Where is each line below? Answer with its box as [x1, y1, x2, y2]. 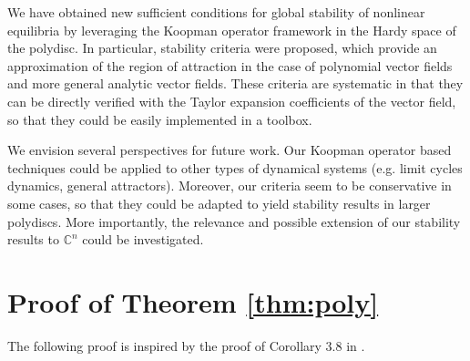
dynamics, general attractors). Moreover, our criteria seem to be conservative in [7, 176, 452, 195]
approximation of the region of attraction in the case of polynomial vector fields [7, 56, 453, 75]
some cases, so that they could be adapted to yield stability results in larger [7, 193, 431, 212]
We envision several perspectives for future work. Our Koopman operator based [7, 140, 452, 160]
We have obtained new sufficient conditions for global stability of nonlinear [7, 3, 425, 21]
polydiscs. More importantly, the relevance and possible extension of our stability [7, 211, 461, 231]
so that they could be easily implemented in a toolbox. [7, 109, 312, 129]
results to [7, 230, 59, 249]
